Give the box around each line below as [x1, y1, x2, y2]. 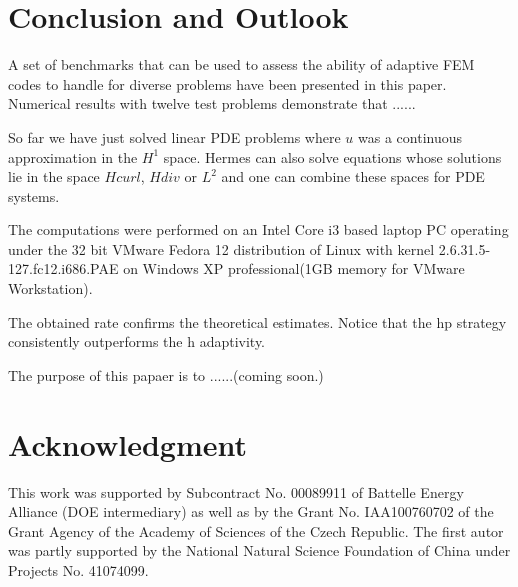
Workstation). [8, 278, 93, 299]
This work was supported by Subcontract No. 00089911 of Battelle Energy [8, 481, 464, 502]
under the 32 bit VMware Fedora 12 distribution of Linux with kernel [8, 238, 435, 259]
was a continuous [358, 126, 462, 147]
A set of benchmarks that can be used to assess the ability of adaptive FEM [8, 54, 475, 75]
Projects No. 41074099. [8, 559, 149, 580]
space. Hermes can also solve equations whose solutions [163, 146, 502, 167]
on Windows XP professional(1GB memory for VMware [123, 258, 465, 279]
